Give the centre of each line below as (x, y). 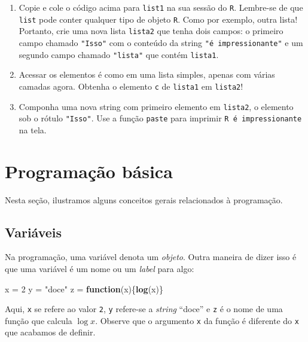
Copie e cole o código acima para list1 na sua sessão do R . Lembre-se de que (161, 7)
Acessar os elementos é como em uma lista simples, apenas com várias (147, 74)
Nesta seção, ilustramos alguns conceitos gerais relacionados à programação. (144, 199)
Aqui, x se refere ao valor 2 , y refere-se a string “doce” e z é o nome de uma (144, 309)
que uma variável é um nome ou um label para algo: (100, 268)
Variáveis (33, 232)
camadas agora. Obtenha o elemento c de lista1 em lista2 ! (131, 86)
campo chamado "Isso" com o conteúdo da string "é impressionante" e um (161, 42)
